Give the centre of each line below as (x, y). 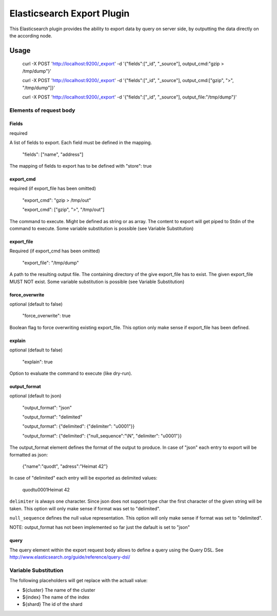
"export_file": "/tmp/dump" (51, 263)
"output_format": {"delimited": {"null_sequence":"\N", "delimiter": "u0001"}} (102, 435)
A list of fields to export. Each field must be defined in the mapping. (81, 143)
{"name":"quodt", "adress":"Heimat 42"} (65, 466)
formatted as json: (29, 454)
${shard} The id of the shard (52, 604)
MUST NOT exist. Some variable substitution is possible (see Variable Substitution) (97, 282)
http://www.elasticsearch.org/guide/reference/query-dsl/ (70, 557)
